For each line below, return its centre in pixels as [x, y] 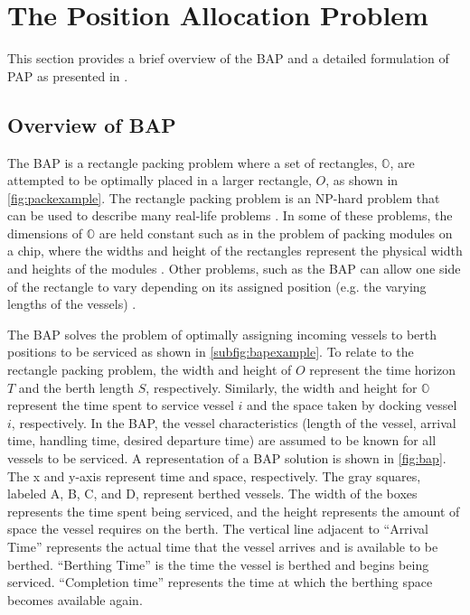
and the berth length [76, 387]
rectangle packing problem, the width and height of [150, 370]
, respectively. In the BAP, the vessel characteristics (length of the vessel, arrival [234, 422]
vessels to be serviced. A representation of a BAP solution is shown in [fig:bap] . [227, 458]
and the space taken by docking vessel [352, 405]
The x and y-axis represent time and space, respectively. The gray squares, [214, 475]
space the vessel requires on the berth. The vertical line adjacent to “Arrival [218, 529]
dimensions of [45, 233]
